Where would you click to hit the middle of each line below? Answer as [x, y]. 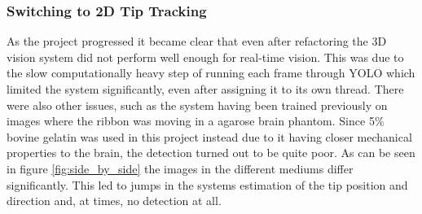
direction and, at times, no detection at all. [114, 201]
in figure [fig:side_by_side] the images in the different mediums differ [180, 168]
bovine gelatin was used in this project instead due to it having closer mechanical [209, 136]
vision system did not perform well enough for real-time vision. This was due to [205, 57]
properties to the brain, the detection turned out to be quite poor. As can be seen [211, 153]
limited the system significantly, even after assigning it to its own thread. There [205, 89]
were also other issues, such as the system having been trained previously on [197, 105]
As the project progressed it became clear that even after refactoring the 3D [197, 41]
